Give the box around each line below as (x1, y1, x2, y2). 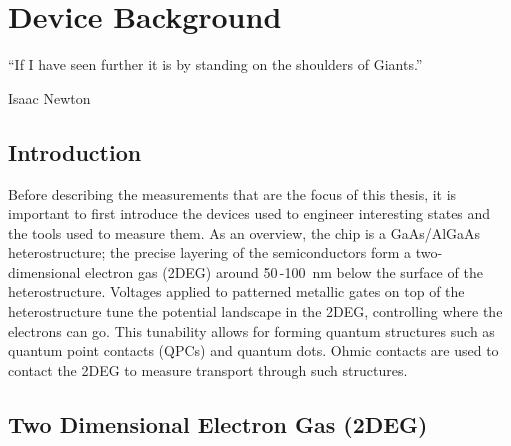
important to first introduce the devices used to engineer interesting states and (8, 203, 491, 224)
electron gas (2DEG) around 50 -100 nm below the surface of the (85, 261, 483, 282)
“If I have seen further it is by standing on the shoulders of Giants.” (8, 54, 423, 75)
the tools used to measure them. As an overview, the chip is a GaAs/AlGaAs (8, 222, 481, 243)
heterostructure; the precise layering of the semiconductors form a (8, 242, 412, 263)
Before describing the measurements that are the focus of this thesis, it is (8, 183, 457, 204)
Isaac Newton (8, 87, 91, 108)
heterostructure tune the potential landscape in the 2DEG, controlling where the (8, 301, 503, 322)
